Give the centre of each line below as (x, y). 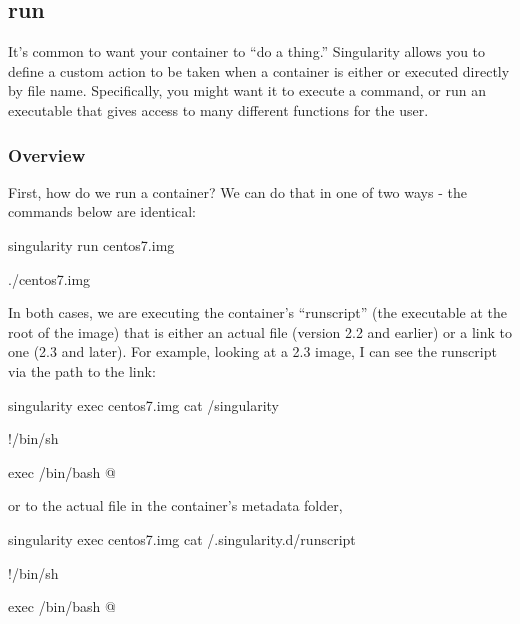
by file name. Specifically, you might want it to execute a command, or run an (247, 90)
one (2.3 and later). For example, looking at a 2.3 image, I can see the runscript (252, 351)
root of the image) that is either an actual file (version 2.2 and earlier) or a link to (260, 331)
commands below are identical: (102, 211)
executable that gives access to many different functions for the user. (218, 109)
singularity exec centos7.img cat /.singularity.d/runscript (182, 538)
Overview (47, 154)
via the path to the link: (82, 370)
